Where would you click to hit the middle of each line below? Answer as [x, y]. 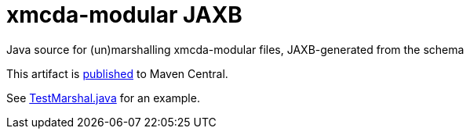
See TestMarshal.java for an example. [103, 98]
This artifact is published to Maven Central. [117, 73]
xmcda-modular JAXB [124, 15]
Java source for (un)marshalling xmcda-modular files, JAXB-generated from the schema [235, 49]
